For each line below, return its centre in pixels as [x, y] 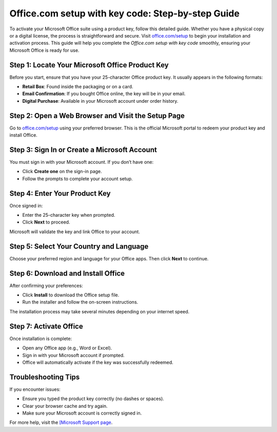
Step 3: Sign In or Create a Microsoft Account [83, 150]
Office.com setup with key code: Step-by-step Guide [124, 13]
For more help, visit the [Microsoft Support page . [61, 422]
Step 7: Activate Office [46, 326]
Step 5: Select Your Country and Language [79, 246]
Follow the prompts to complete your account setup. [77, 179]
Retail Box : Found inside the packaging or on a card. [78, 87]
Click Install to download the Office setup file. [71, 295]
